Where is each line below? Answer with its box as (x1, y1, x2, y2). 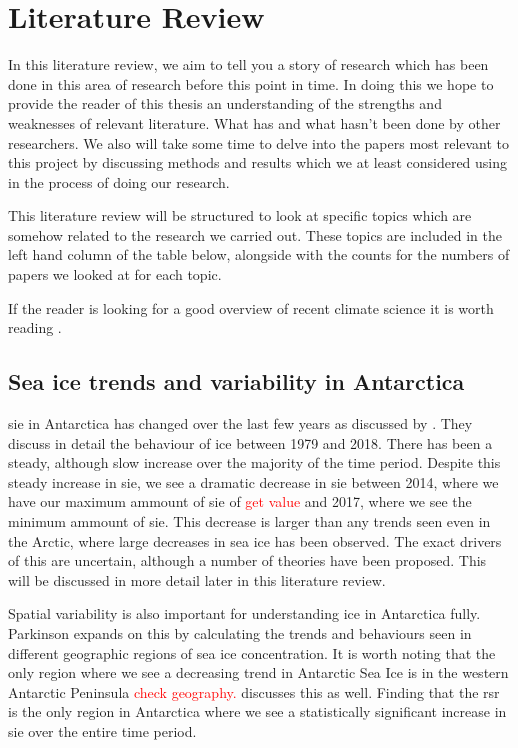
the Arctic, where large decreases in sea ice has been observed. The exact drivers (8, 530, 502, 551)
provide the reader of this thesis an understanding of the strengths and (8, 93, 442, 114)
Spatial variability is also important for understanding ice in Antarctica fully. (8, 603, 481, 624)
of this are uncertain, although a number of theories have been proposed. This (8, 550, 487, 571)
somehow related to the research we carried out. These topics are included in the (8, 224, 502, 245)
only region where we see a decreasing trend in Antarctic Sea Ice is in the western (8, 662, 509, 683)
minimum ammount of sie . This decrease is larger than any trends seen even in (8, 511, 491, 532)
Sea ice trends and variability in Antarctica (8, 366, 465, 397)
